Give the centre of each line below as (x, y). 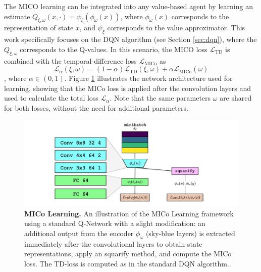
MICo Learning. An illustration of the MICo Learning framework (129, 213)
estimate (17, 16)
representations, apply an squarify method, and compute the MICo (128, 254)
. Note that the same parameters (160, 98)
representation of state (39, 28)
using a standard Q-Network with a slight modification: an (115, 223)
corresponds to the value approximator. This (176, 28)
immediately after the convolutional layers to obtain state (113, 243)
